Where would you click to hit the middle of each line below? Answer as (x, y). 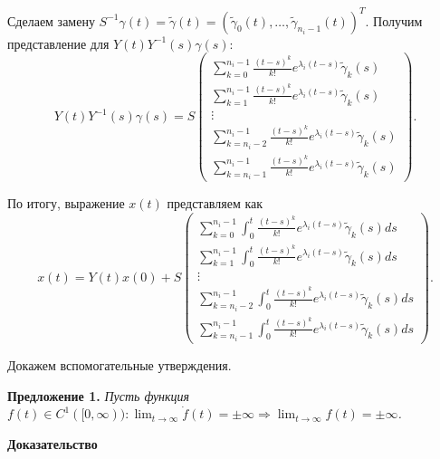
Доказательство (53, 443)
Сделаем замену (51, 20)
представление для (58, 43)
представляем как (215, 203)
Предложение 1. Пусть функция (99, 395)
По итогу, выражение (66, 203)
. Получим (394, 20)
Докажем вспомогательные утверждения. (120, 365)
